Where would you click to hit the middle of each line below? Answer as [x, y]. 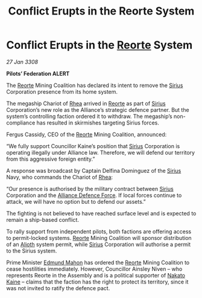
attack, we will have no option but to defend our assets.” [76, 201]
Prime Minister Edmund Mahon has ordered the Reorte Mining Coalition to [98, 262]
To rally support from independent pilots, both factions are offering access [99, 232]
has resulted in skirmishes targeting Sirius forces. [98, 123]
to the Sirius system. [32, 251]
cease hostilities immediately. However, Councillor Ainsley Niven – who [94, 269]
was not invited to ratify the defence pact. [58, 288]
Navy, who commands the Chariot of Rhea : [60, 177]
